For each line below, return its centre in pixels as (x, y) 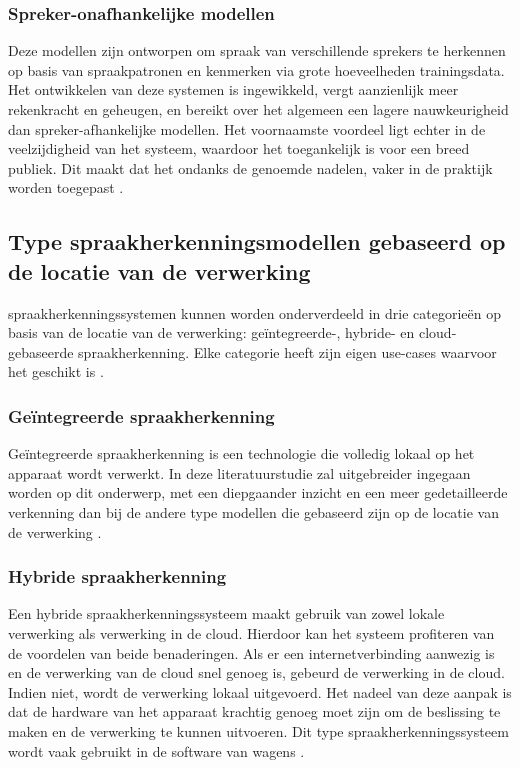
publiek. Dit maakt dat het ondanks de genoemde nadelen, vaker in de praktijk (250, 167)
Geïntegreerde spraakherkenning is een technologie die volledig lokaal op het (241, 453)
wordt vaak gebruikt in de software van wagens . (156, 750)
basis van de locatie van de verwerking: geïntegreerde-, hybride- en (211, 332)
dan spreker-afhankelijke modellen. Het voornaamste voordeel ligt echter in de (247, 128)
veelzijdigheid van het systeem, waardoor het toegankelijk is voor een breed (239, 148)
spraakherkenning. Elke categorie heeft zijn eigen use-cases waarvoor (287, 351)
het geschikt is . (56, 371)
